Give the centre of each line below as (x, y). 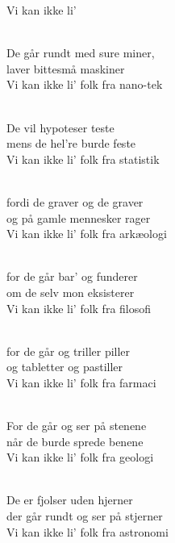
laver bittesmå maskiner (66, 68)
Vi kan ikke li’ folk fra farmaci (81, 382)
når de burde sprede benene (75, 441)
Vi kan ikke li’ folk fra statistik (83, 159)
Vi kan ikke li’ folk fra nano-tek (85, 84)
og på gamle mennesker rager (79, 217)
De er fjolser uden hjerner (70, 500)
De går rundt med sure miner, (81, 53)
